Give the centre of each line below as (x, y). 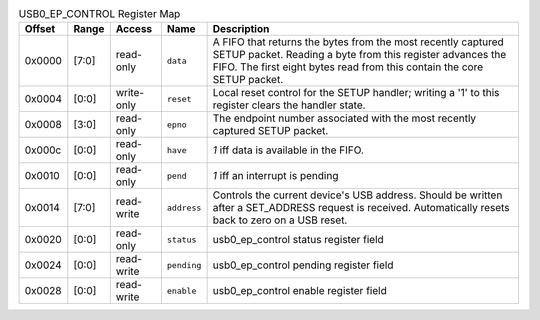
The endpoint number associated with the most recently (344, 118)
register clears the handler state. (289, 105)
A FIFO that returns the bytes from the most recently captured (358, 42)
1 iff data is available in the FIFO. (288, 150)
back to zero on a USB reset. (280, 220)
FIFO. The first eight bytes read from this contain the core (348, 67)
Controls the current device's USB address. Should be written (357, 195)
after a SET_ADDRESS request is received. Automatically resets (361, 208)
